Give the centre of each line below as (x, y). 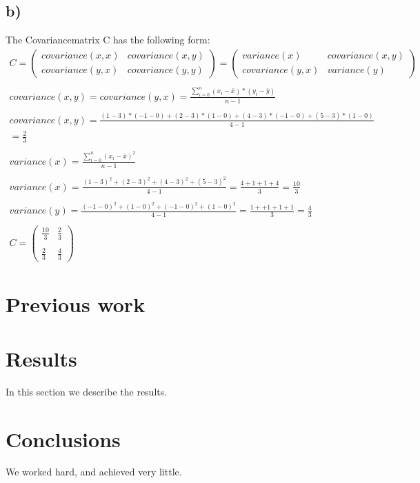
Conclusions (63, 439)
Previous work (76, 304)
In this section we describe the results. (87, 391)
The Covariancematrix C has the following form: (108, 40)
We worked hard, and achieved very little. (94, 472)
